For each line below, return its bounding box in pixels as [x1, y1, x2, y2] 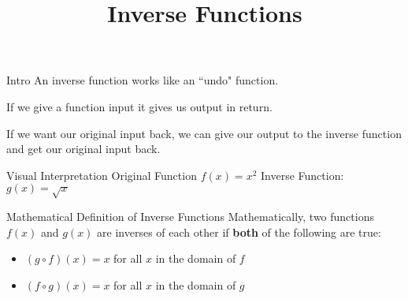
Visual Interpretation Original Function [6, 166, 197, 183]
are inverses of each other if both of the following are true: [97, 223, 381, 240]
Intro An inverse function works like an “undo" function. [6, 72, 279, 88]
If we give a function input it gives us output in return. [6, 98, 273, 114]
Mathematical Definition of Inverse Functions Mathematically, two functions [6, 208, 374, 225]
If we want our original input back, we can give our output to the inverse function [6, 125, 402, 141]
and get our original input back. [6, 140, 161, 157]
